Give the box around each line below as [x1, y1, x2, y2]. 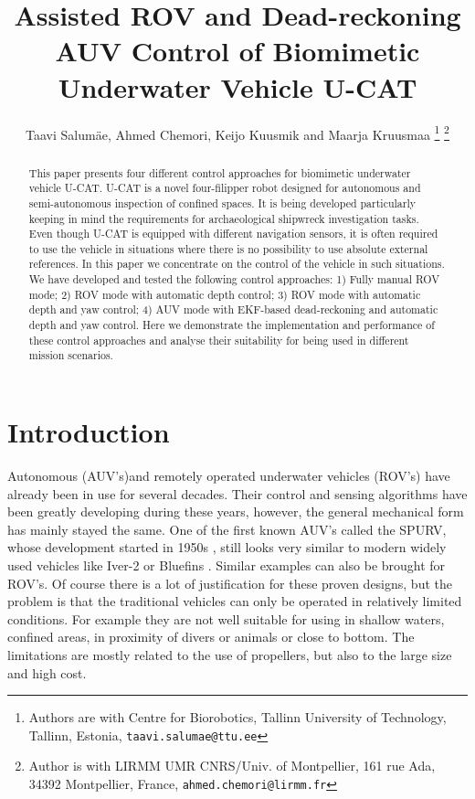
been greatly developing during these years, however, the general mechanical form [7, 502, 464, 521]
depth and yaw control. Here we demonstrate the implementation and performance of [28, 317, 435, 333]
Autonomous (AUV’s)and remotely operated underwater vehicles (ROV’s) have [7, 466, 450, 485]
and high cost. [7, 663, 87, 682]
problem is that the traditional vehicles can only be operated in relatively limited [7, 591, 462, 611]
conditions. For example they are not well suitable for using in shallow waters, [7, 609, 445, 628]
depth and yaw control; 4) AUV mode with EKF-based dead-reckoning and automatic [28, 302, 438, 317]
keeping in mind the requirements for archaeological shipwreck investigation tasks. [28, 210, 419, 226]
